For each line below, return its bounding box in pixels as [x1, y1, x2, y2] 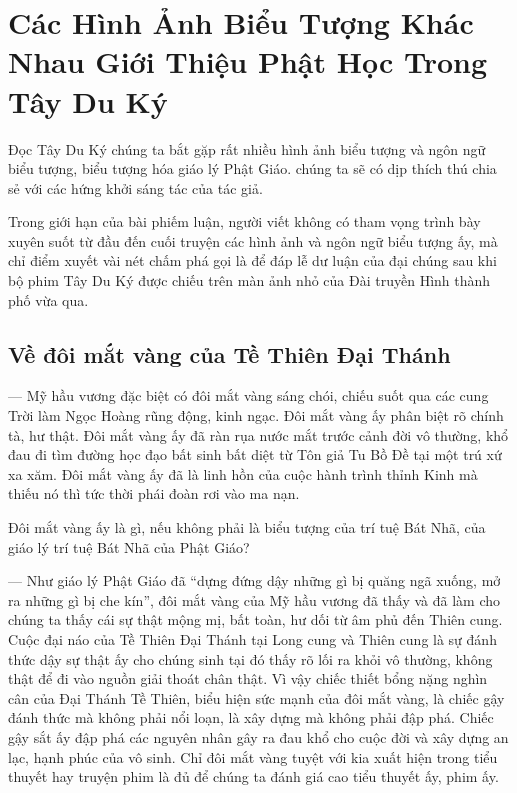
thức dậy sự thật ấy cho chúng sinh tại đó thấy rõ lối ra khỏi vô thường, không [8, 648, 493, 669]
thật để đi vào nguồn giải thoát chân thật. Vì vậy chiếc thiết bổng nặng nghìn [8, 668, 488, 689]
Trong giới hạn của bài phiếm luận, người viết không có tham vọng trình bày [8, 211, 481, 232]
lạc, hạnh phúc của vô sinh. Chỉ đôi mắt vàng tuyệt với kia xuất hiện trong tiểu [8, 746, 498, 767]
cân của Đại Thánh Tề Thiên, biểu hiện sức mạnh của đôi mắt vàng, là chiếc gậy [8, 687, 505, 708]
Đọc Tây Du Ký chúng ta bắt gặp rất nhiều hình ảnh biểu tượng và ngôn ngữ [8, 138, 486, 159]
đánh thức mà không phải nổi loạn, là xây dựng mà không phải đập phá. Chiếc [8, 707, 494, 728]
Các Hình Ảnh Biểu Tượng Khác [8, 2, 474, 43]
